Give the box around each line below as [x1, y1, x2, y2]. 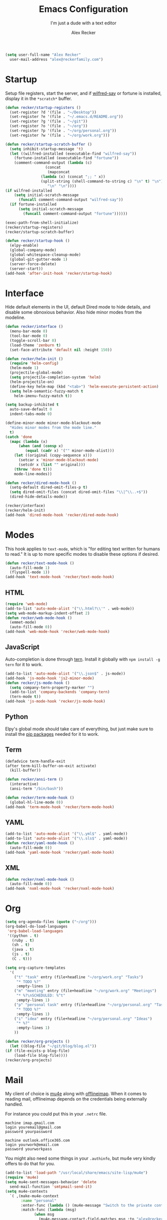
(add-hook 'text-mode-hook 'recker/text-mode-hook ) [5, 575, 114, 580]
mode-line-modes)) [14, 471, 52, 476]
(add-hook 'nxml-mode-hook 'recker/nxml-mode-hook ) [5, 886, 114, 891]
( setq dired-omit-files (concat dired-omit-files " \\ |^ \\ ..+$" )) [9, 490, 148, 495]
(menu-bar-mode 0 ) [9, 329, 48, 334]
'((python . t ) [7, 933, 39, 938]
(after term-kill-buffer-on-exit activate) [5, 763, 97, 768]
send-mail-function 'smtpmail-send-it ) [9, 1184, 92, 1189]
